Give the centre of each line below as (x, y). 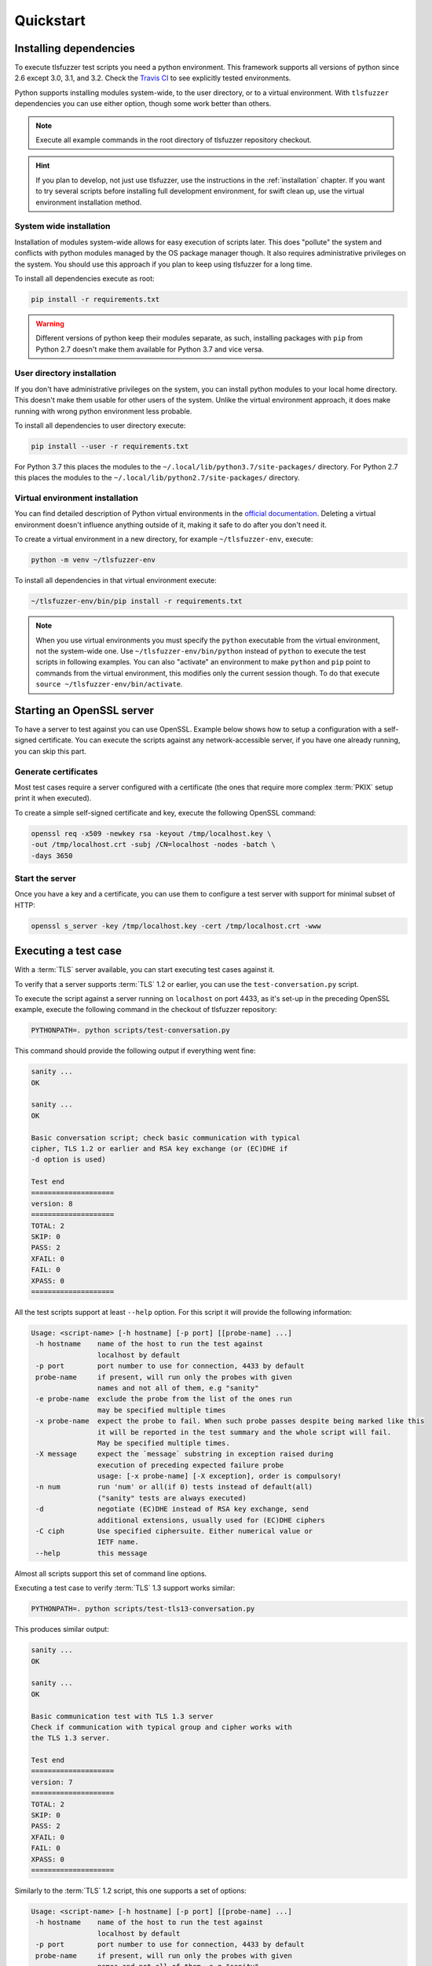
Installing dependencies (75, 48)
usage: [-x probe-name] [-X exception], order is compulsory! (219, 1476)
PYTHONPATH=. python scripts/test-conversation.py (131, 1031)
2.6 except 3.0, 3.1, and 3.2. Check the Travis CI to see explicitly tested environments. (153, 78)
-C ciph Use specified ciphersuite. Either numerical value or (174, 1531)
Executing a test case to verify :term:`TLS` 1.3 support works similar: (125, 1588)
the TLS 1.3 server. (70, 1738)
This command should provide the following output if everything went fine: (135, 1051)
